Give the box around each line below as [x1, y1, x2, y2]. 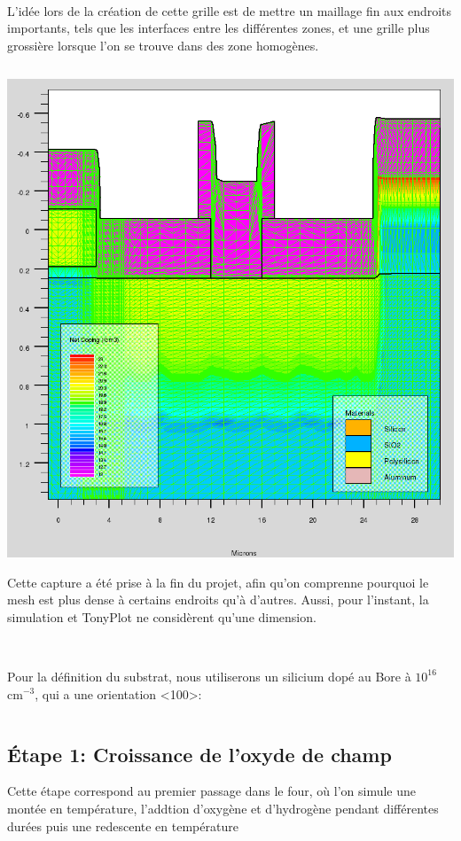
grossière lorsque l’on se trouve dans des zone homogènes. [7, 35, 319, 54]
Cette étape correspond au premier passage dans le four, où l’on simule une [7, 782, 417, 800]
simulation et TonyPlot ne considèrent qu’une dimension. [7, 607, 316, 626]
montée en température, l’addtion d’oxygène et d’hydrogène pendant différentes [7, 798, 439, 817]
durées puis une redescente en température [7, 816, 238, 835]
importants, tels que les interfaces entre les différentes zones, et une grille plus [7, 19, 430, 37]
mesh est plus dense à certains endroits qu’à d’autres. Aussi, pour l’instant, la [7, 590, 429, 609]
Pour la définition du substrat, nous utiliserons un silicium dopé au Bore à [7, 666, 411, 685]
